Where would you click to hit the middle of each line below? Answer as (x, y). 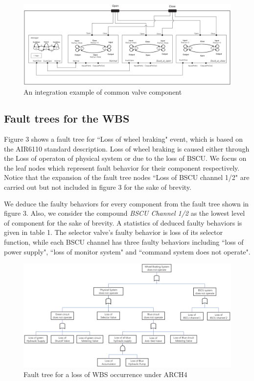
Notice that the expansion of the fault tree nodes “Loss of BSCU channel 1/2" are (127, 177)
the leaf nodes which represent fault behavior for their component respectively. (122, 167)
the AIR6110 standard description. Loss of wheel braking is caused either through (127, 148)
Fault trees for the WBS (67, 118)
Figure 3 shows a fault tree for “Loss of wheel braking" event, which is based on (124, 139)
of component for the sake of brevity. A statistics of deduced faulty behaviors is (123, 222)
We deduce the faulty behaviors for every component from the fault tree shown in (127, 203)
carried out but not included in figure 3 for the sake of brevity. (98, 187)
